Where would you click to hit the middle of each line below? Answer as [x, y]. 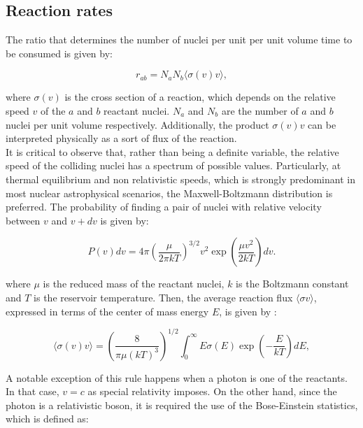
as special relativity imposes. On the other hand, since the [212, 391]
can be [322, 124]
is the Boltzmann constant [292, 284]
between [23, 220]
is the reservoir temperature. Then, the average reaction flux [163, 297]
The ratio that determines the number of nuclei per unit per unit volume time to [179, 40]
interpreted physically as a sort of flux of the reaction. [121, 138]
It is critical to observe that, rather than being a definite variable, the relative [172, 151]
